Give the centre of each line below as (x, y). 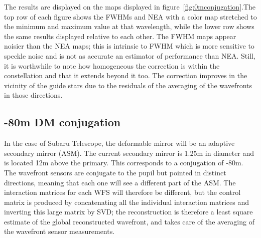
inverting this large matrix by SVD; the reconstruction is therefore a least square (128, 212)
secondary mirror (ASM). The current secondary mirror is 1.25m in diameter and (129, 153)
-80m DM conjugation (62, 122)
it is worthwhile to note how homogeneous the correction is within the (112, 65)
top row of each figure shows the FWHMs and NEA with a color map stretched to (130, 16)
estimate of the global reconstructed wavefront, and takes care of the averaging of (129, 221)
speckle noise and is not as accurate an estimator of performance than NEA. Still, (130, 55)
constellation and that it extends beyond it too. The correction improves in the (126, 75)
